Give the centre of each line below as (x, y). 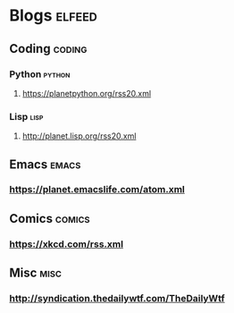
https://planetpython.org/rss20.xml (87, 93)
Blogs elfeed (54, 16)
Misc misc (36, 273)
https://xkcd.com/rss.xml (66, 244)
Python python (40, 74)
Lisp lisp (26, 116)
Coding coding (48, 49)
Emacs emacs (45, 164)
